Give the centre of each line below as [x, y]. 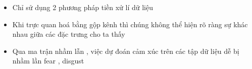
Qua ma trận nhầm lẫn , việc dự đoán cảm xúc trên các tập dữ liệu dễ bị [126, 51]
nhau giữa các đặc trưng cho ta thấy [69, 34]
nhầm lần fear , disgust [48, 61]
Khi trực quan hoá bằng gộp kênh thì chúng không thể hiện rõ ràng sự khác [130, 24]
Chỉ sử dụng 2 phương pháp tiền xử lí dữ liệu [83, 7]
